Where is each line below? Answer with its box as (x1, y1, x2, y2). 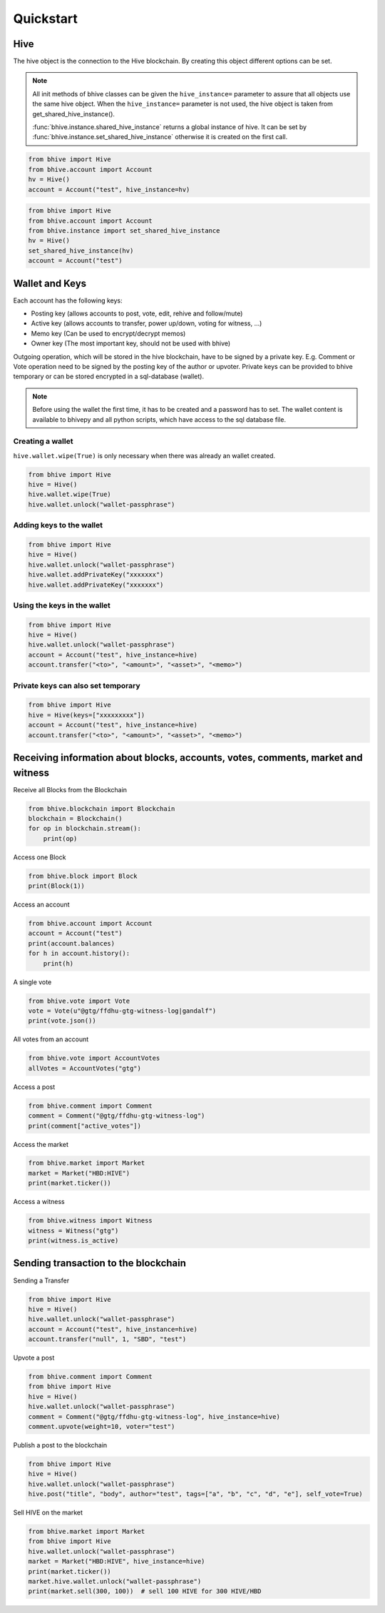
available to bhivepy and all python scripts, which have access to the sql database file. (32, 415, 287, 424)
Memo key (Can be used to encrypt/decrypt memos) (31, 329, 186, 338)
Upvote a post (13, 1353, 55, 1362)
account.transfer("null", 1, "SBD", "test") (28, 1335, 187, 1343)
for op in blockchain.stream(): (28, 824, 142, 833)
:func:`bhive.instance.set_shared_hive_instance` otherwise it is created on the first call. (32, 133, 288, 141)
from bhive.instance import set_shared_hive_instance (28, 226, 220, 235)
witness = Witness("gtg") (28, 1226, 119, 1235)
